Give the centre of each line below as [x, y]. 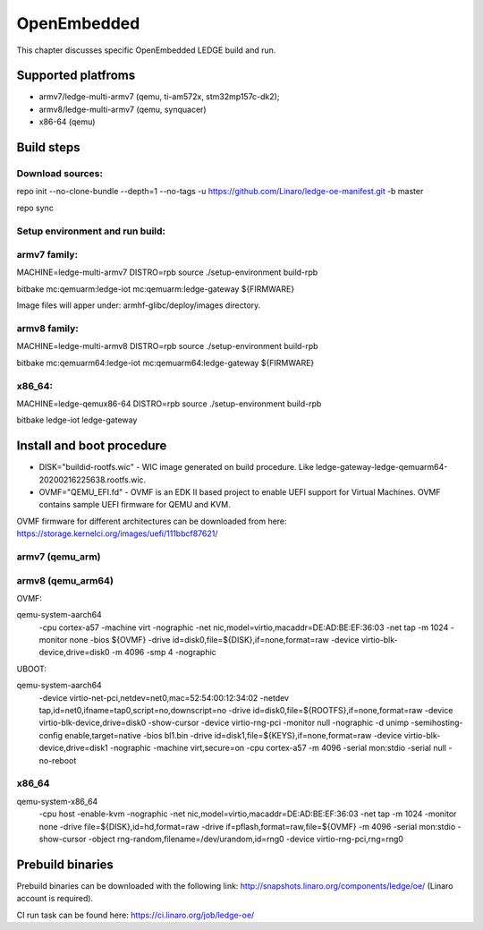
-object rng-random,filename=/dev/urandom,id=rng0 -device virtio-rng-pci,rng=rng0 [246, 839]
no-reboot [58, 760]
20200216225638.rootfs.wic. [93, 480]
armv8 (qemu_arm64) [65, 580]
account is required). [55, 899]
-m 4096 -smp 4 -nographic [164, 653]
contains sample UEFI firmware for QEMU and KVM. [135, 505]
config [51, 735]
